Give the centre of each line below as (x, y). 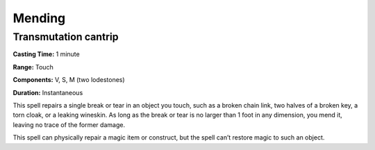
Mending (39, 18)
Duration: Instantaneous (48, 92)
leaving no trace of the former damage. (69, 124)
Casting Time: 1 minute (46, 54)
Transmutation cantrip (66, 37)
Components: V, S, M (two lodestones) (69, 80)
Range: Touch (33, 67)
